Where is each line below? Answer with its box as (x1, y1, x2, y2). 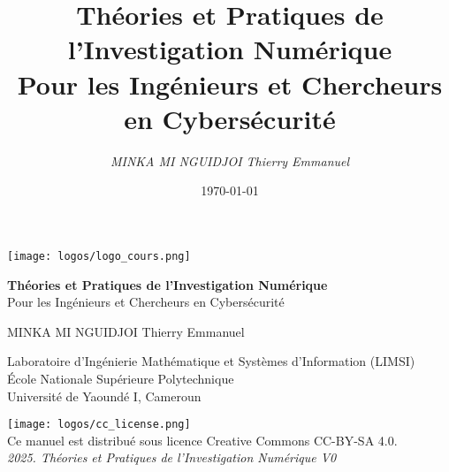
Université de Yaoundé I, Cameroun (7, 386, 202, 405)
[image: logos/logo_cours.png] (7, 249, 191, 263)
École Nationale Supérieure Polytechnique (7, 369, 234, 387)
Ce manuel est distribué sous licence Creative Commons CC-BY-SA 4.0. (7, 430, 398, 449)
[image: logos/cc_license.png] (7, 418, 191, 431)
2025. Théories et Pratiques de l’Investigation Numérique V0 (7, 448, 337, 467)
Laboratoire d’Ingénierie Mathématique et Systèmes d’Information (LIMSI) (7, 352, 415, 370)
